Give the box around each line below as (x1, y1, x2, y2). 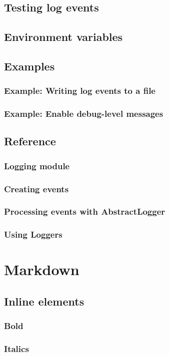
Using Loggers (4, 228, 62, 241)
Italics (4, 343, 29, 355)
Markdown (4, 259, 79, 280)
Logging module (4, 159, 70, 172)
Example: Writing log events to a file (4, 84, 155, 97)
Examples (4, 58, 55, 73)
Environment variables (4, 29, 123, 44)
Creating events (4, 182, 69, 195)
